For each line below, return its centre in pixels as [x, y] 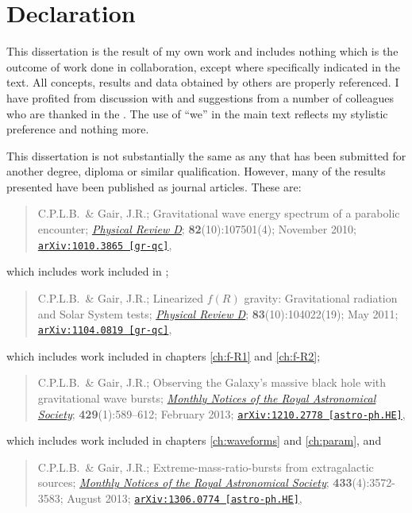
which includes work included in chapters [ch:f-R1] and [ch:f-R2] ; [164, 355]
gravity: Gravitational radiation [321, 297]
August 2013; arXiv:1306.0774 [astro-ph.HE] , [185, 498]
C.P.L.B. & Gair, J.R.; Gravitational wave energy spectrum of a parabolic [219, 213]
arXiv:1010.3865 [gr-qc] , [105, 244]
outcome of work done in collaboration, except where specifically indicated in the [204, 66]
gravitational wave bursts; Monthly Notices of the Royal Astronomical [207, 397]
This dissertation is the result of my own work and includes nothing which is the [202, 51]
